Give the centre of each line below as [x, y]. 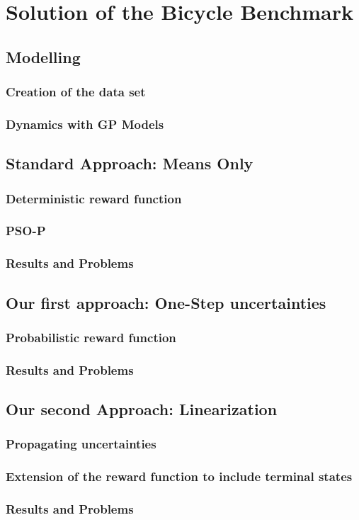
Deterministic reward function [94, 198]
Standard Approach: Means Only [130, 163]
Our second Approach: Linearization [142, 409]
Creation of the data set [76, 92]
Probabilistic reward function [91, 337]
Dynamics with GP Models [85, 124]
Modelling [43, 56]
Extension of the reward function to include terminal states [179, 476]
